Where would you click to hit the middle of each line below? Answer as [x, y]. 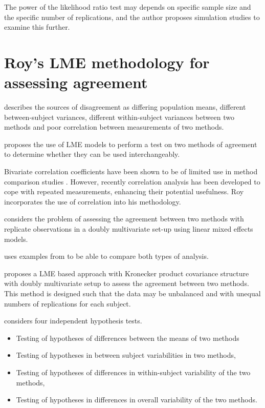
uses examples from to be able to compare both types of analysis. [106, 256]
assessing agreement [76, 82]
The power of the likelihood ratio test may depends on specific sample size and [128, 7]
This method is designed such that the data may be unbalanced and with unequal [132, 293]
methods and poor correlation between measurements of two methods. [114, 127]
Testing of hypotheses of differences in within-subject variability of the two [133, 372]
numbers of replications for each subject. [68, 303]
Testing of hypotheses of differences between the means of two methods [128, 338]
